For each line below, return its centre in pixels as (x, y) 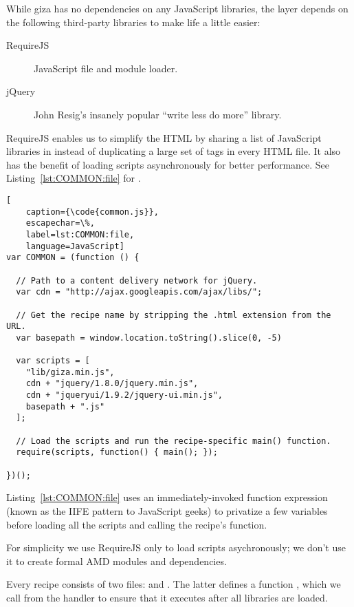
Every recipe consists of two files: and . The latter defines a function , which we (174, 584)
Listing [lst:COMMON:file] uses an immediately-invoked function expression (167, 497)
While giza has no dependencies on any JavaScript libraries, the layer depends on (177, 8)
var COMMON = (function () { (73, 258)
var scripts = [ (53, 361)
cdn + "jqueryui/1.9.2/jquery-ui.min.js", (124, 395)
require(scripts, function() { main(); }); (117, 452)
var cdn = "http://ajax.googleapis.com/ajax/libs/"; (139, 292)
